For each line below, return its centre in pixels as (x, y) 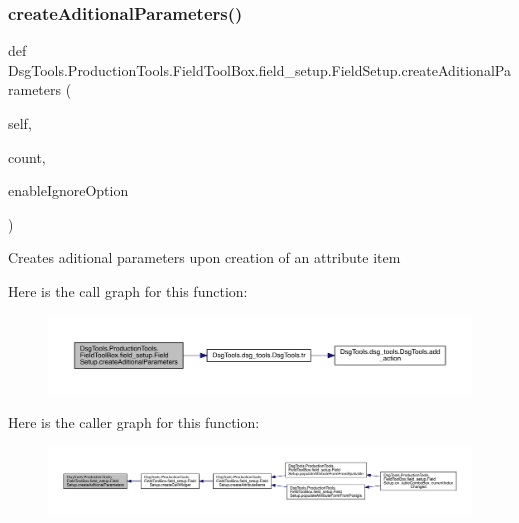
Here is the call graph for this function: (128, 290)
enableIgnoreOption (68, 190)
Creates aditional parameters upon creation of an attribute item (204, 257)
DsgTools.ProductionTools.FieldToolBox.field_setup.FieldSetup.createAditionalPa (259, 69)
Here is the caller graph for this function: (134, 422)
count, (27, 156)
